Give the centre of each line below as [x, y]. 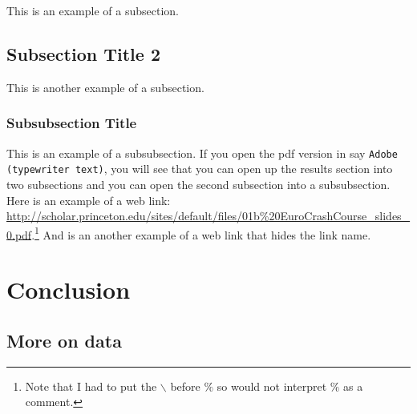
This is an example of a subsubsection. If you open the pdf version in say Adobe [202, 153]
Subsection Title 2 [83, 53]
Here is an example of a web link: [89, 200]
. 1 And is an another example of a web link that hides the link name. [201, 233]
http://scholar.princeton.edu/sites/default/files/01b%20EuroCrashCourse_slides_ [208, 216]
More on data [64, 340]
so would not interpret [272, 386]
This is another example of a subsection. [105, 87]
